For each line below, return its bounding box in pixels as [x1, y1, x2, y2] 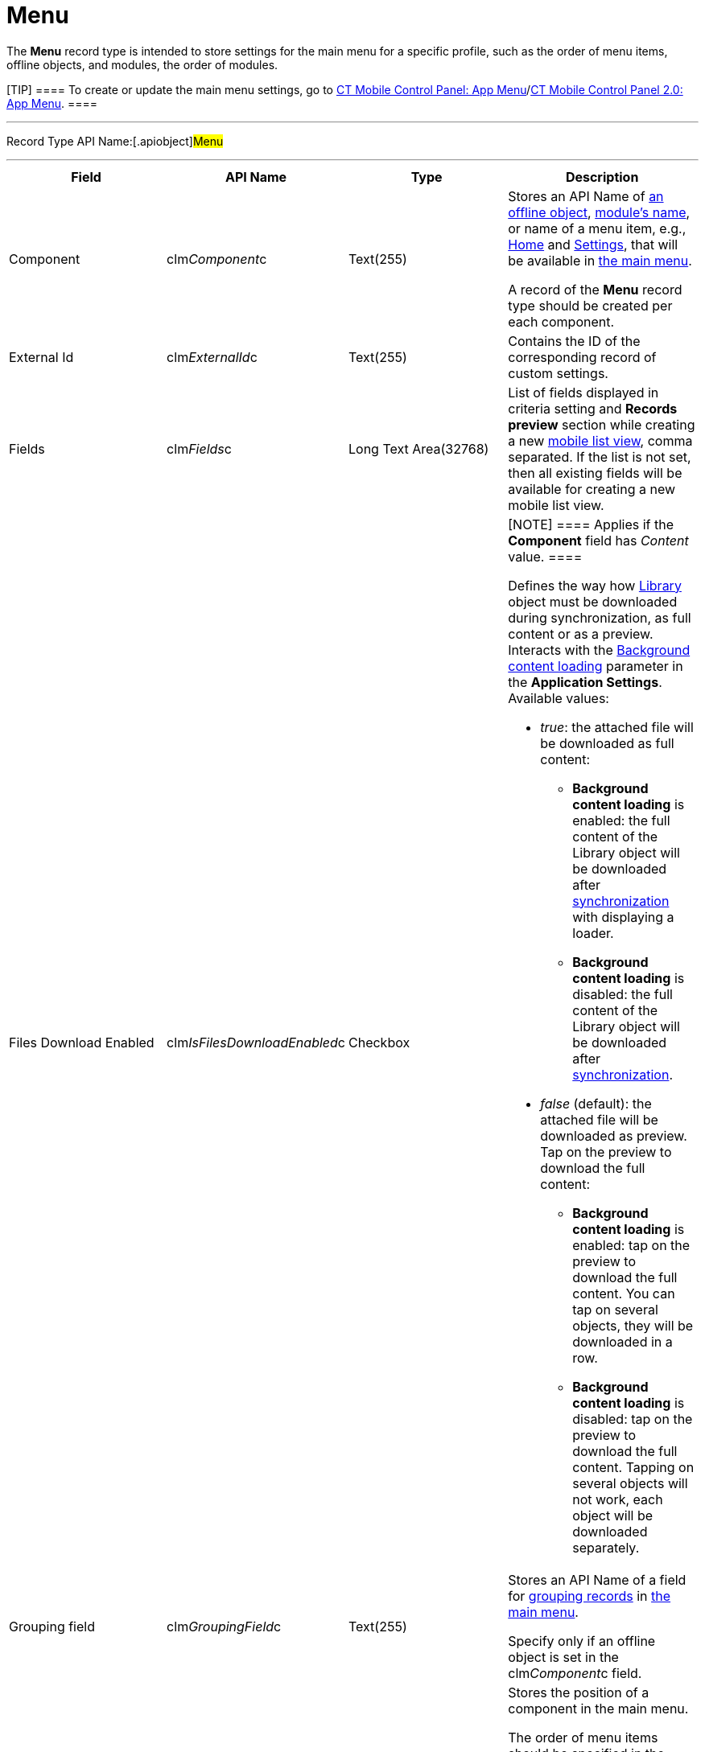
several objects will [572, 1474, 688, 1491]
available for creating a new [508, 480, 676, 497]
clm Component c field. [508, 1664, 642, 1681]
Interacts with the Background [508, 641, 691, 658]
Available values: [508, 689, 609, 706]
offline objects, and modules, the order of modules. [6, 57, 278, 72]
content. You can [572, 1285, 675, 1302]
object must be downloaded [508, 593, 678, 610]
